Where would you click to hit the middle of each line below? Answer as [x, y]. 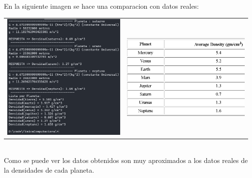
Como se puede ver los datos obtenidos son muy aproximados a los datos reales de [126, 160]
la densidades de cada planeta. [49, 170]
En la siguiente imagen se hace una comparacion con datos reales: [102, 6]
